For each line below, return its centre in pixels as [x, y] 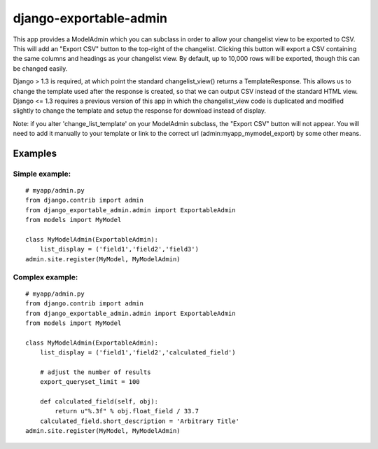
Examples [35, 153]
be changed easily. [40, 68]
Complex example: [45, 277]
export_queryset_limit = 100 [90, 382]
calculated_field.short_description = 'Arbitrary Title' [139, 421]
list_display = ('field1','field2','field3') [119, 249]
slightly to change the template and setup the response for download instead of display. [139, 111]
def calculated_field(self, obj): [99, 402]
